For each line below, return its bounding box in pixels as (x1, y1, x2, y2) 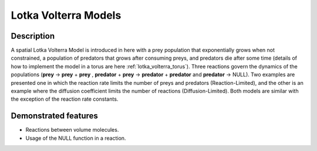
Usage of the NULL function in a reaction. (25, 135, 126, 142)
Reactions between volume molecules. (25, 126, 119, 133)
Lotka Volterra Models (11, 9, 122, 22)
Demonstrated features (11, 111, 98, 121)
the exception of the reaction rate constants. (11, 95, 119, 102)
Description (11, 31, 55, 41)
